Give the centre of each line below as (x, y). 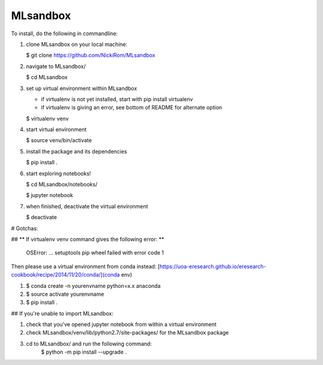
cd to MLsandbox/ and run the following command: (89, 343)
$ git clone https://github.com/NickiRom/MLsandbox (91, 55)
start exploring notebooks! (59, 173)
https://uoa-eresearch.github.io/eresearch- (213, 266)
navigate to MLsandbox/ (56, 66)
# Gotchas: (25, 228)
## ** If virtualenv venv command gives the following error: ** (88, 239)
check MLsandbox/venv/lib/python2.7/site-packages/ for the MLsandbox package (127, 333)
